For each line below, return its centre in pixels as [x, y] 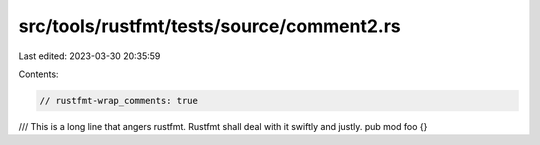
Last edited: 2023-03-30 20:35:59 [89, 56]
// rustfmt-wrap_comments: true [119, 100]
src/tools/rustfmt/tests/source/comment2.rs [210, 26]
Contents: [38, 74]
